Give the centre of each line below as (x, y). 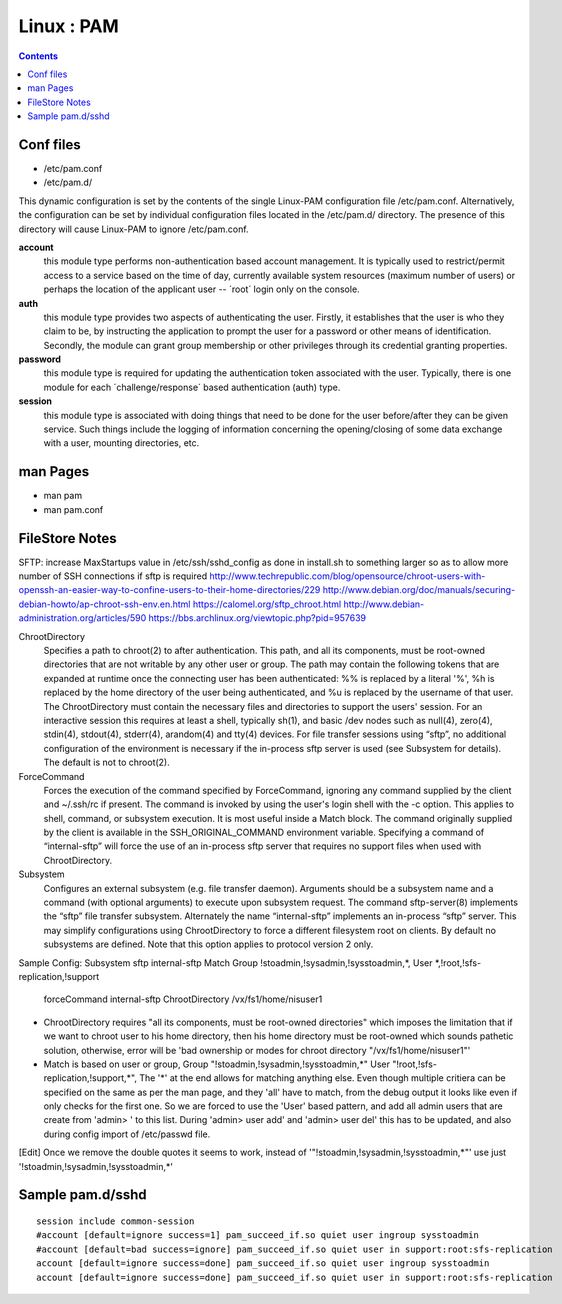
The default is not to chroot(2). (106, 762)
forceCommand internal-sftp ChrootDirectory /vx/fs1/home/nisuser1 (183, 999)
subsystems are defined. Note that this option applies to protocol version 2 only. (208, 944)
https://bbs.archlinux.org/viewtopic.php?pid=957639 (257, 618)
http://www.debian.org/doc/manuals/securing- (419, 590)
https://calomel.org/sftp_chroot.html (267, 604)
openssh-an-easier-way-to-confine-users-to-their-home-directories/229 (169, 590)
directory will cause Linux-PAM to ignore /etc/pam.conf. (133, 229)
